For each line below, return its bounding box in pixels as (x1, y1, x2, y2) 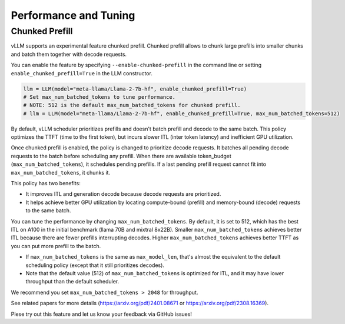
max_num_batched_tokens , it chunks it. (11, 169, 111, 176)
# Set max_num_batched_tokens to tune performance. (23, 93, 176, 100)
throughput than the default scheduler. (25, 278, 120, 285)
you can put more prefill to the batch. (11, 242, 101, 249)
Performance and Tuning (11, 9, 135, 22)
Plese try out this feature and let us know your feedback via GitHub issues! (11, 310, 193, 318)
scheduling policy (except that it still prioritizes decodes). (25, 262, 165, 269)
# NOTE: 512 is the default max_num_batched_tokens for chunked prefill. (23, 102, 241, 109)
